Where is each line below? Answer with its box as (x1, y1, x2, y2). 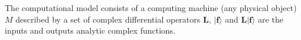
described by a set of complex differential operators (15, 13, 201, 25)
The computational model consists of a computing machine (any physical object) (5, 2, 297, 13)
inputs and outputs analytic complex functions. (5, 24, 176, 37)
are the (258, 13, 283, 25)
